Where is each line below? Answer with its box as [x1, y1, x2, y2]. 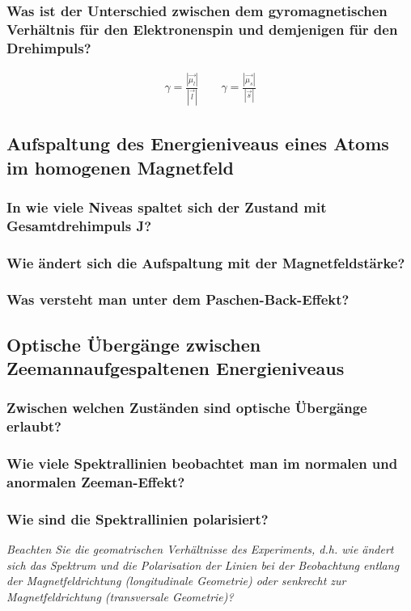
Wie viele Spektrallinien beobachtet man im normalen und [6, 453, 398, 474]
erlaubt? [6, 416, 61, 436]
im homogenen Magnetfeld [6, 154, 234, 179]
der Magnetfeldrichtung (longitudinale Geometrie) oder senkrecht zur [6, 572, 346, 589]
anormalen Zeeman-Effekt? [6, 472, 185, 492]
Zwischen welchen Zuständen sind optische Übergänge [6, 398, 367, 418]
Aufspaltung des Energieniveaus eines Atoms [6, 131, 389, 156]
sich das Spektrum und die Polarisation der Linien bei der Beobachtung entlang [6, 556, 400, 573]
